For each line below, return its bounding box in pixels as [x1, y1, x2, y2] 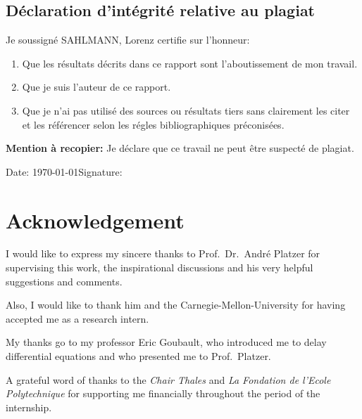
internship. [6, 399, 52, 414]
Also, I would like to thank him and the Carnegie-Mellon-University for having [6, 297, 346, 312]
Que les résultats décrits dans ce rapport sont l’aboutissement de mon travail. [22, 56, 358, 70]
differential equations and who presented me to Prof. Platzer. [6, 349, 271, 363]
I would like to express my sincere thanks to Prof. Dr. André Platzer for [6, 246, 320, 261]
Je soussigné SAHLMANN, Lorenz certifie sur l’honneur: [6, 32, 250, 47]
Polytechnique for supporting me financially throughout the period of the [6, 386, 320, 401]
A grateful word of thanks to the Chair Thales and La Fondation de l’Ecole [6, 372, 331, 387]
